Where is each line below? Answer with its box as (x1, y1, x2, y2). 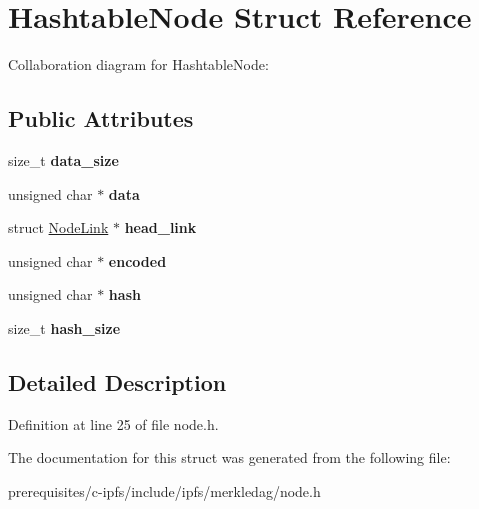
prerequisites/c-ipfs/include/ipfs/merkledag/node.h (8, 480, 321, 501)
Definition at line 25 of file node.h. (8, 413, 219, 434)
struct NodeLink (8, 217, 109, 238)
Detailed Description (8, 366, 227, 397)
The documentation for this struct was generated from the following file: (8, 447, 451, 468)
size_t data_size (8, 149, 119, 170)
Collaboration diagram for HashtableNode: (8, 54, 269, 75)
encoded (108, 250, 167, 271)
